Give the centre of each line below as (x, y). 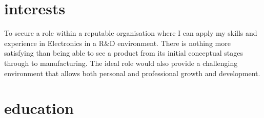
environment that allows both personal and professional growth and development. (132, 73)
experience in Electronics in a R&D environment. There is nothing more (117, 43)
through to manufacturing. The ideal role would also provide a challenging (121, 63)
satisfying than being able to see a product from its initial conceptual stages (124, 53)
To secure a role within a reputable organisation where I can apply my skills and (131, 33)
